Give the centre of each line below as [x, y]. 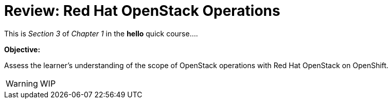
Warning [22, 83]
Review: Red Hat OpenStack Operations [142, 11]
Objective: [22, 49]
